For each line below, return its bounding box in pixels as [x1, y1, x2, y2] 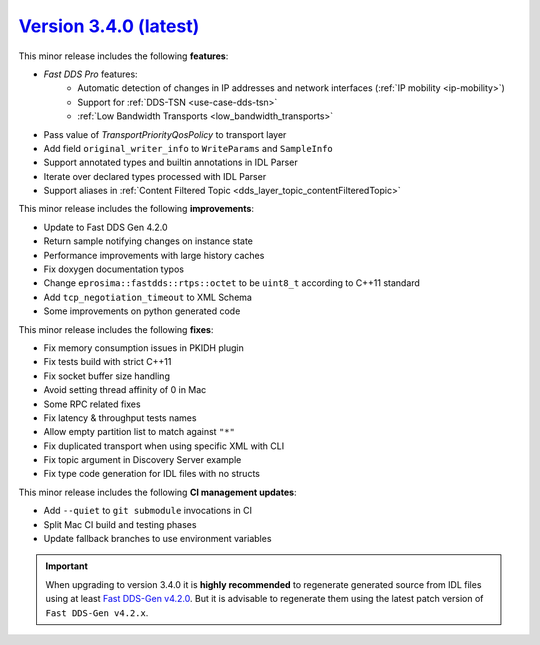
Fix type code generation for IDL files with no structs [43, 468, 260, 480]
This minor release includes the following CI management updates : [18, 486, 297, 498]
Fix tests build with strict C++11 [43, 356, 172, 368]
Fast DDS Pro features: [43, 68, 139, 80]
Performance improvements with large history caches [43, 249, 265, 261]
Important [45, 560, 89, 572]
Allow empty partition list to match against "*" [43, 426, 235, 438]
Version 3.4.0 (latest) [18, 15, 200, 37]
